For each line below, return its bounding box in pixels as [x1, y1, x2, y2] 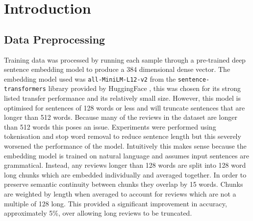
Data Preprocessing [4, 31, 105, 46]
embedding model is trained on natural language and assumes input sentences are [4, 150, 249, 160]
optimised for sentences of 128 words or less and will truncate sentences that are [4, 102, 245, 112]
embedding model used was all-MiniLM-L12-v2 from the [4, 73, 176, 84]
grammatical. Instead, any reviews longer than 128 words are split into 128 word [4, 160, 246, 170]
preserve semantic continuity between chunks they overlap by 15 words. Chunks [4, 179, 243, 189]
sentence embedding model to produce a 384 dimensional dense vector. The [4, 64, 230, 74]
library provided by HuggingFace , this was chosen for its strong [48, 83, 241, 93]
